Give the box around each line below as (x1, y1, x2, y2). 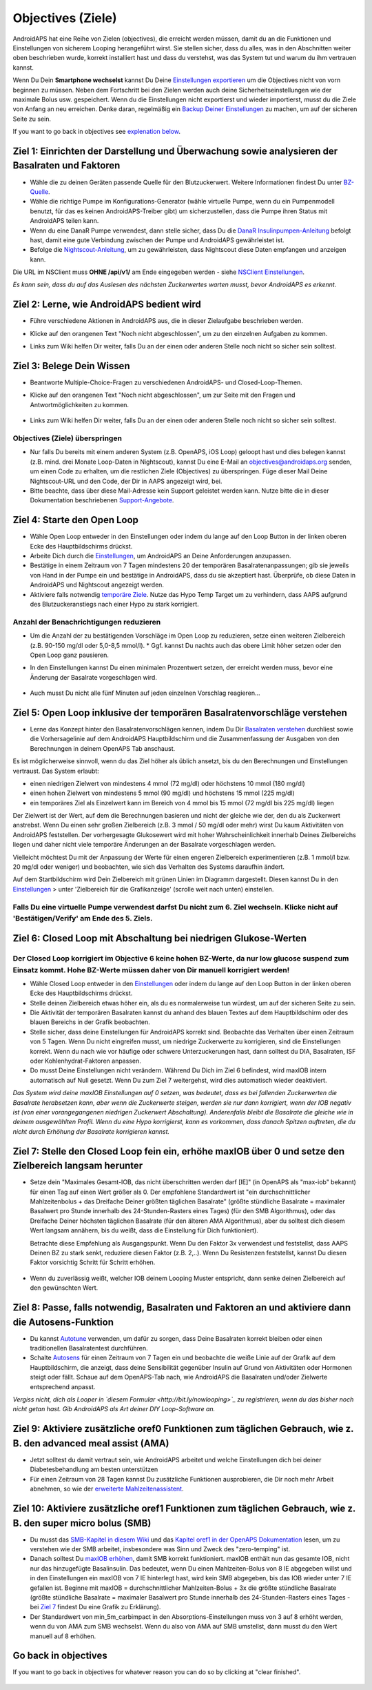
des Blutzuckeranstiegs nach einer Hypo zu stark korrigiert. (30, 600, 199, 608)
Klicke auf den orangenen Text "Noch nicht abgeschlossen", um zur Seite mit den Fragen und (30, 391, 296, 400)
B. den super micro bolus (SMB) (12, 1517, 152, 1529)
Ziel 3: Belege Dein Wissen (12, 360, 130, 372)
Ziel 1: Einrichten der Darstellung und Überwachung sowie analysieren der (12, 145, 338, 157)
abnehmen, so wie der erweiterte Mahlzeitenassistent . (30, 1484, 184, 1493)
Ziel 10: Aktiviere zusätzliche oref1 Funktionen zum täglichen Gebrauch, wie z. (12, 1502, 356, 1514)
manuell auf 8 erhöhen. (30, 1632, 96, 1640)
